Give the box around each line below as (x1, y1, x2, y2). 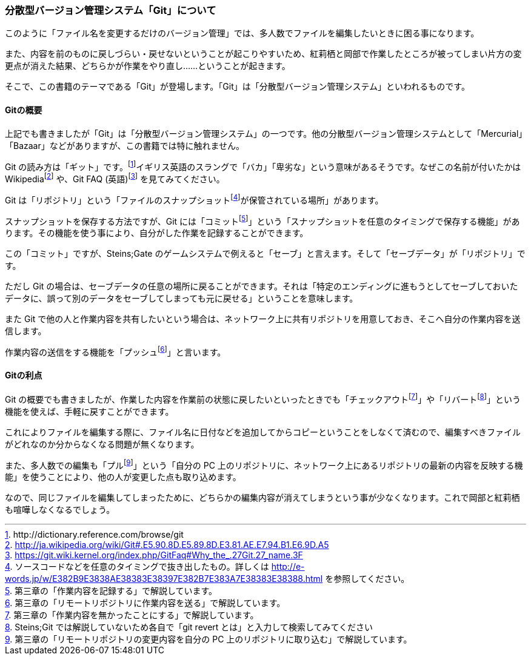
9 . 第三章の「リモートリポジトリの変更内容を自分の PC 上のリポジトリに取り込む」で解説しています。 (5, 634, 412, 645)
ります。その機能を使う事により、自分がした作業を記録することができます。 (5, 228, 309, 239)
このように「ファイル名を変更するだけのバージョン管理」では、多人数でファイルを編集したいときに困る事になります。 (5, 28, 479, 39)
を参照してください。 (325, 573, 410, 584)
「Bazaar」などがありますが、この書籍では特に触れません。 (5, 140, 245, 151)
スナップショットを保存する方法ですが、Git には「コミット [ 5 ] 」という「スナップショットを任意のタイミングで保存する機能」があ (5, 214, 520, 226)
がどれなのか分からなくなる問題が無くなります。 (5, 438, 199, 449)
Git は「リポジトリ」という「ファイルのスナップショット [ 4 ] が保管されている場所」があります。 (5, 193, 384, 205)
